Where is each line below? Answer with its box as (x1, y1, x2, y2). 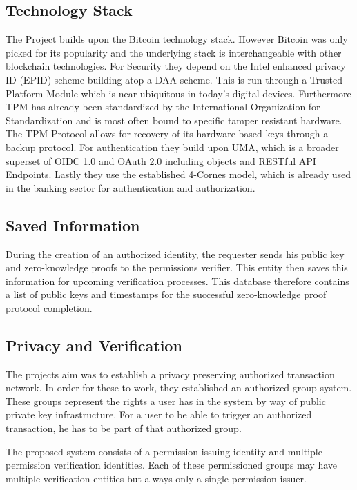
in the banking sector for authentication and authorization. (6, 180, 255, 195)
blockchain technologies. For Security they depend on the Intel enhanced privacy (6, 59, 346, 73)
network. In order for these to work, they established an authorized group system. (6, 380, 352, 395)
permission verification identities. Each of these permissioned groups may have (6, 458, 337, 472)
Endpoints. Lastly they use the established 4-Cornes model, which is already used (6, 167, 351, 182)
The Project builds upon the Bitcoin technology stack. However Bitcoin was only (6, 32, 348, 46)
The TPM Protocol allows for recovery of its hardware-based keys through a (6, 126, 329, 141)
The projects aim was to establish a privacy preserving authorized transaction (6, 366, 335, 381)
